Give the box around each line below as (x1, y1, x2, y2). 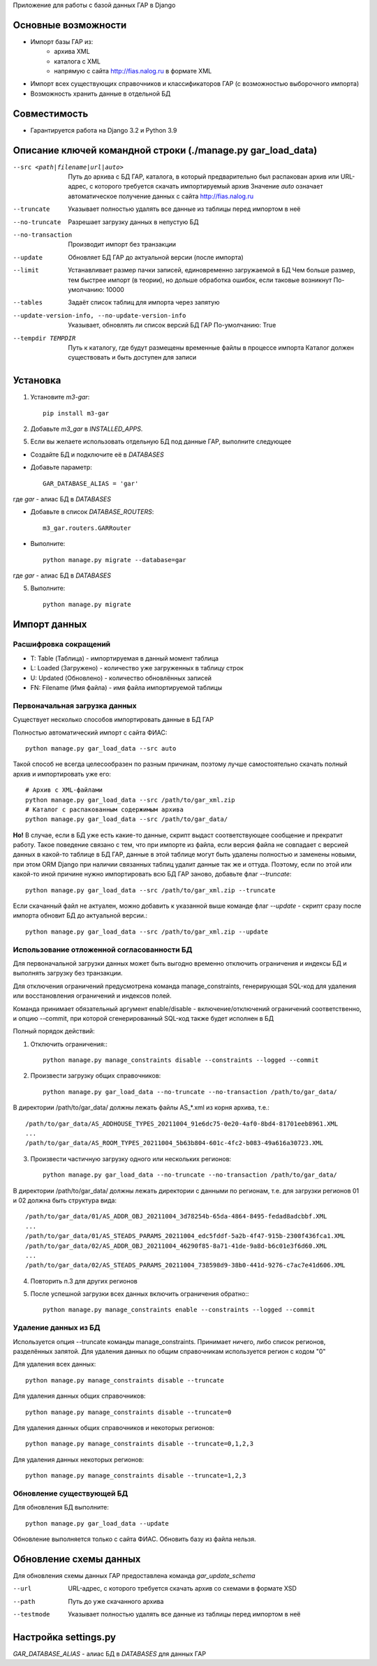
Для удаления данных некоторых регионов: (13, 1455, 145, 1464)
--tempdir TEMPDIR (13, 334, 76, 342)
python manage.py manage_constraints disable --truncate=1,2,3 (25, 1472, 246, 1480)
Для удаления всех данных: (13, 1360, 96, 1369)
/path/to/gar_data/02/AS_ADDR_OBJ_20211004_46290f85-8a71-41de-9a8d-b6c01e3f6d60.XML (25, 1241, 327, 1250)
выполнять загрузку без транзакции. (13, 969, 123, 978)
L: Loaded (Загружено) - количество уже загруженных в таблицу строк (30, 664, 244, 672)
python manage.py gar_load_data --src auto (25, 744, 177, 752)
